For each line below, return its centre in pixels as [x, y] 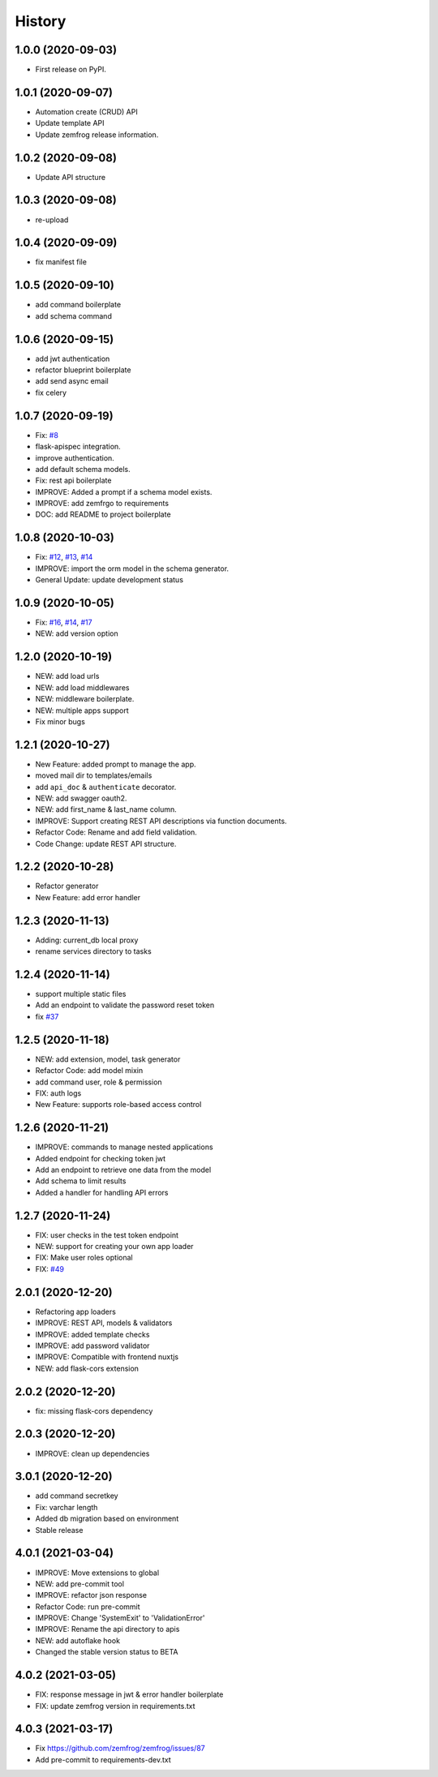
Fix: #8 [47, 435]
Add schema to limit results [81, 1181]
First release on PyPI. [71, 70]
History [41, 21]
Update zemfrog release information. [97, 135]
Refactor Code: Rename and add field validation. [116, 832]
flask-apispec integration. [78, 447]
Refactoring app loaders [76, 1311]
